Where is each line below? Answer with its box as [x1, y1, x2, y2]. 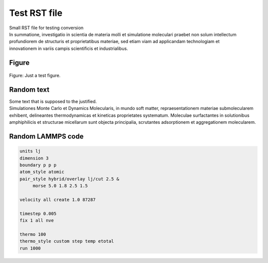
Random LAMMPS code [9, 132, 84, 141]
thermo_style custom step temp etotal [19, 238, 114, 244]
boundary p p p [19, 162, 57, 168]
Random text [9, 85, 50, 94]
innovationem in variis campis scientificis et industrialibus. [9, 45, 129, 52]
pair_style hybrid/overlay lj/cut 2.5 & [19, 176, 119, 182]
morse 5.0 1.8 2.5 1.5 [32, 183, 88, 189]
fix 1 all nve [19, 218, 54, 223]
